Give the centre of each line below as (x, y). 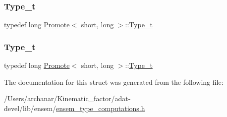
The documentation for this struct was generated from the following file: (114, 82)
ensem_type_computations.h (101, 108)
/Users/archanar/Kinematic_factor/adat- (67, 98)
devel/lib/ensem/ (30, 108)
